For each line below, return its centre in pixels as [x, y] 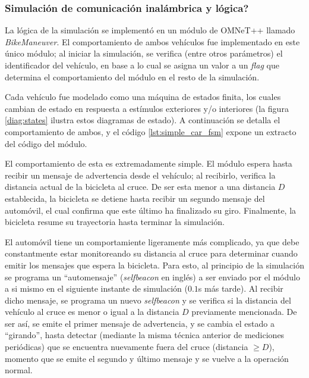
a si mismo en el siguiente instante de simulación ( [96, 288]
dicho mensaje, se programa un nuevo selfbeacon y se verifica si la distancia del [148, 300]
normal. [19, 370]
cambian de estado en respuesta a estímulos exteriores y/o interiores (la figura [147, 108]
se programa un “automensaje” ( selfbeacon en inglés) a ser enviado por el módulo [152, 277]
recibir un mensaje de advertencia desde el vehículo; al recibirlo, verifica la [140, 175]
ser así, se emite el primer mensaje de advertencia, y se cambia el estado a [140, 323]
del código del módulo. [46, 143]
